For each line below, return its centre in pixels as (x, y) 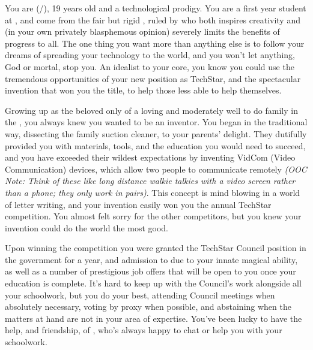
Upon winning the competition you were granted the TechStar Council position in (156, 248)
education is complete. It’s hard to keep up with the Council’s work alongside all (153, 283)
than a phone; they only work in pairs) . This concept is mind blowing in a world (153, 192)
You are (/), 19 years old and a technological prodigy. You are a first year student (156, 8)
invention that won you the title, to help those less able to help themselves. (143, 90)
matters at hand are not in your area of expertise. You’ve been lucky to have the (153, 318)
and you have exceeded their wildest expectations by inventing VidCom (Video (150, 157)
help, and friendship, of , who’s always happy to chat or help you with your (144, 330)
